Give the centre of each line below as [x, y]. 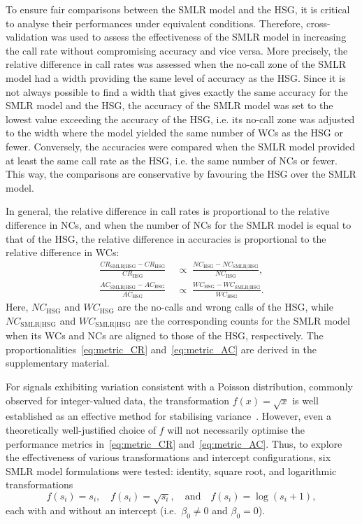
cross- [318, 23]
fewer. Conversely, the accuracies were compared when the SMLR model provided [181, 146]
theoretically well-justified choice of [81, 429]
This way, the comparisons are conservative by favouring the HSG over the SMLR [181, 174]
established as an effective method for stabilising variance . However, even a [168, 416]
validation [27, 37]
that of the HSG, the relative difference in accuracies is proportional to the [166, 238]
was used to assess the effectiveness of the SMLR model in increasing [198, 37]
